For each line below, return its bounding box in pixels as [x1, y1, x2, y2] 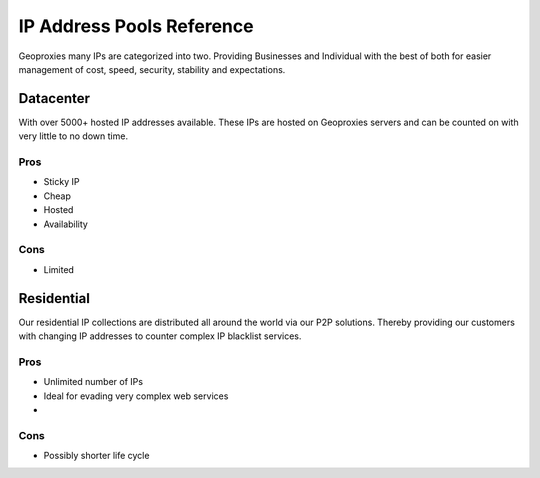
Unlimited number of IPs [43, 376, 144, 388]
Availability [43, 218, 89, 230]
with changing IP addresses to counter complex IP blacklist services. [18, 330, 302, 342]
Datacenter [18, 90, 90, 107]
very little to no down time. [18, 130, 129, 142]
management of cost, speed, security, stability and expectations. [18, 63, 286, 75]
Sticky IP [43, 176, 80, 188]
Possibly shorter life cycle [43, 450, 150, 462]
